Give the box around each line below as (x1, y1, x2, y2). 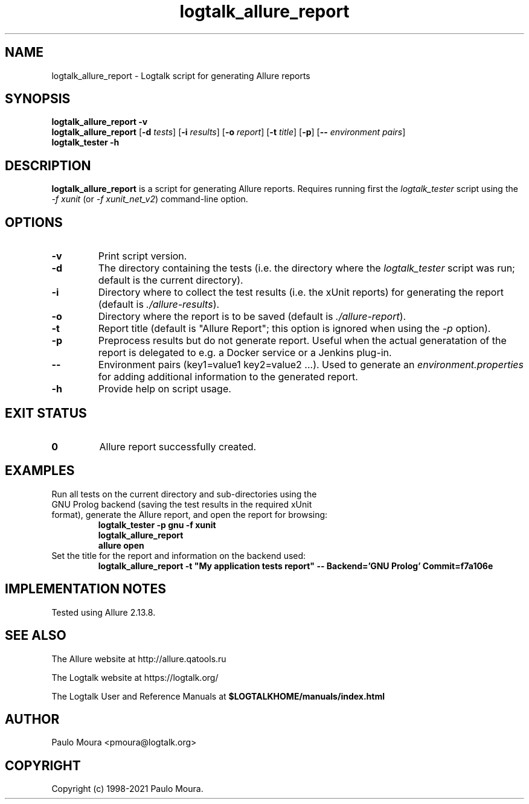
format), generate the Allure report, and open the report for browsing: (51, 509, 328, 520)
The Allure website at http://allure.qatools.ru (51, 653, 226, 664)
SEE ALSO (5, 628, 66, 643)
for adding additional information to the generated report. (98, 371, 358, 383)
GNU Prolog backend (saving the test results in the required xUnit (51, 499, 312, 509)
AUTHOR (5, 711, 60, 727)
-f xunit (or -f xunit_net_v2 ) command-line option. (51, 194, 248, 205)
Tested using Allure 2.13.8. (51, 607, 156, 617)
